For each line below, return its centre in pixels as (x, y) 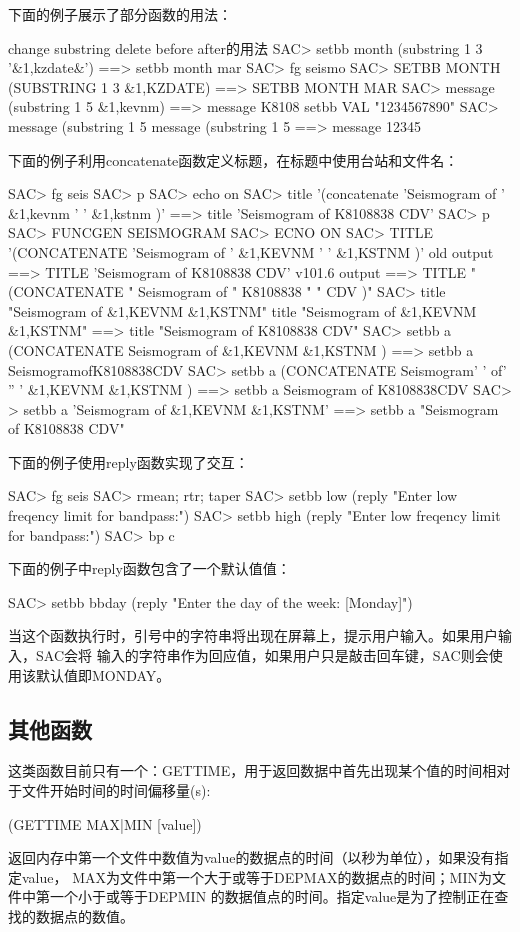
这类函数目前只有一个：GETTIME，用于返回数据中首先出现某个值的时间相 (252, 770)
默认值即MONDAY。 (103, 674)
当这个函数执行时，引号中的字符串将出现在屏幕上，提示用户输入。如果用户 (253, 635)
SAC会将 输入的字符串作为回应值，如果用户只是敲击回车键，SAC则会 (262, 655)
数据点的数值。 (84, 915)
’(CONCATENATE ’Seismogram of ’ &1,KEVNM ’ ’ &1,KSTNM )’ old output (251, 251)
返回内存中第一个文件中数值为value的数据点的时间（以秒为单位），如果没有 (251, 857)
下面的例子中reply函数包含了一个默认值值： (149, 568)
